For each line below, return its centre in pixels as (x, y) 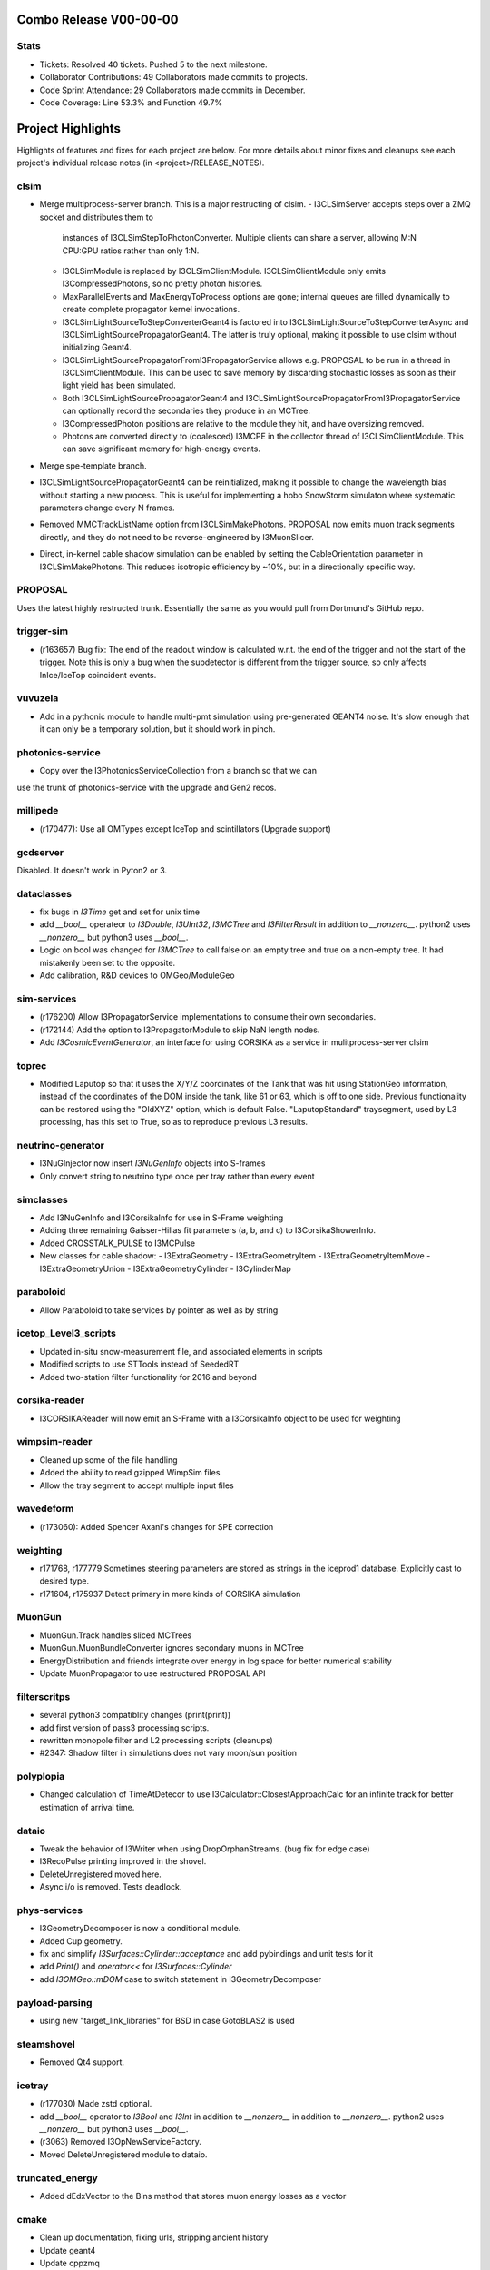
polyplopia (41, 1777)
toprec (32, 1065)
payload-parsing (54, 2002)
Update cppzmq (69, 2263)
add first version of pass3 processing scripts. (124, 1727)
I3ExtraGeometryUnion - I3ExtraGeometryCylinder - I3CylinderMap (166, 1268)
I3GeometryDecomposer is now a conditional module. (140, 1929)
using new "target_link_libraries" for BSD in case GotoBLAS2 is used (167, 2021)
